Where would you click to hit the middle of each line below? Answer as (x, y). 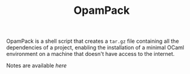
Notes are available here (37, 66)
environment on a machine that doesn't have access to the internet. (90, 54)
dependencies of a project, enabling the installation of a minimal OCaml (95, 48)
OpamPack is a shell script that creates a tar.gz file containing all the (93, 41)
